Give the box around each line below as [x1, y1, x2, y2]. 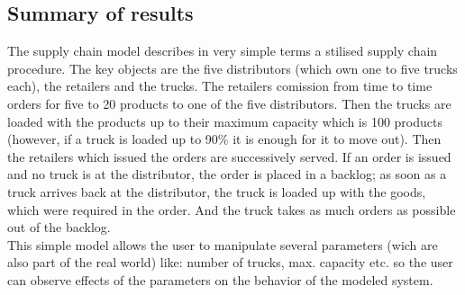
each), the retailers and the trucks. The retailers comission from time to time [7, 76, 433, 95]
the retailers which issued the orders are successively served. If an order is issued [7, 147, 451, 165]
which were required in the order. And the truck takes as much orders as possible [7, 200, 456, 219]
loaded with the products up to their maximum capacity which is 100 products [7, 112, 442, 130]
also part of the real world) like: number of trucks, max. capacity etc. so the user [7, 253, 453, 272]
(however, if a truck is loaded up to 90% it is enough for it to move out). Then [7, 130, 442, 148]
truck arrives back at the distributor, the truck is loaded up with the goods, [7, 182, 426, 201]
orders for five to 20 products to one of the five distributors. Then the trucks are [7, 94, 451, 112]
